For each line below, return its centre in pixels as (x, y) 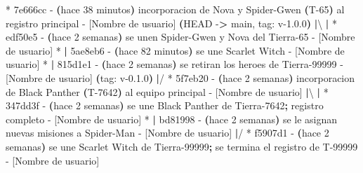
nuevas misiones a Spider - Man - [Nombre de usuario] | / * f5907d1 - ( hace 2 (167, 133)
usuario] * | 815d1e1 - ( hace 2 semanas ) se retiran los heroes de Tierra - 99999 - (174, 64)
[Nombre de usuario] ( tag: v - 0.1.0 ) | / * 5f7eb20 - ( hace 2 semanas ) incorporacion (180, 77)
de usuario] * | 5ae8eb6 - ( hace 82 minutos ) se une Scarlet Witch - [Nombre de (175, 50)
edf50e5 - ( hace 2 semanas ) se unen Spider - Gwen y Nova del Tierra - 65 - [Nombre (180, 37)
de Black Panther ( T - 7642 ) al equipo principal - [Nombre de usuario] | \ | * (167, 91)
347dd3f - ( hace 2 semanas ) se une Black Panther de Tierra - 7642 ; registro (165, 105)
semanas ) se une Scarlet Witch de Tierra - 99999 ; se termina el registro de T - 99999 (182, 146)
